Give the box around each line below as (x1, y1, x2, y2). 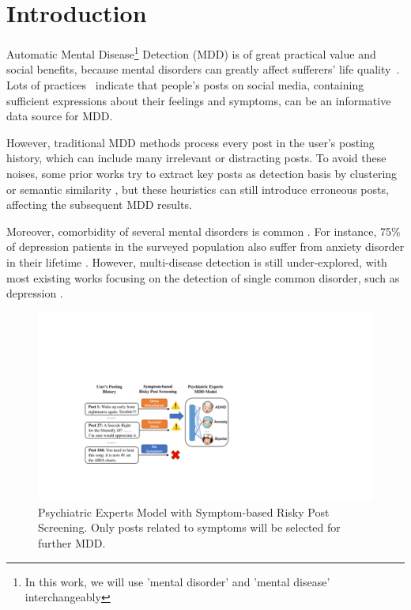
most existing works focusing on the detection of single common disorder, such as (6, 269, 400, 286)
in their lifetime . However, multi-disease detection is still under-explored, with (6, 253, 387, 270)
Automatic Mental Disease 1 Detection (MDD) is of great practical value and (6, 44, 376, 62)
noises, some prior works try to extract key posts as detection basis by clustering (6, 165, 398, 181)
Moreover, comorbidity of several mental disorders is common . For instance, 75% (6, 222, 401, 239)
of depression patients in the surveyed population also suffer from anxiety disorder (6, 238, 405, 255)
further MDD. (38, 534, 106, 551)
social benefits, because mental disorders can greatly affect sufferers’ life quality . (6, 61, 400, 78)
